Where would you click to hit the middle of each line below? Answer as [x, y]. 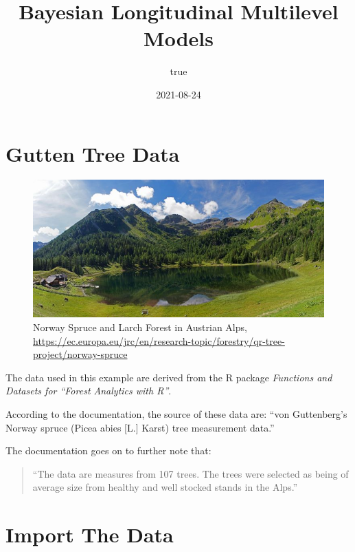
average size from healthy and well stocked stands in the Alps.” [165, 487]
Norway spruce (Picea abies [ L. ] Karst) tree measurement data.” [140, 427]
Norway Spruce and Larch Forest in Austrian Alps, [140, 327]
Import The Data [90, 534]
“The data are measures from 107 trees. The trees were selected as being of [191, 473]
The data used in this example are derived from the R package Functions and [169, 377]
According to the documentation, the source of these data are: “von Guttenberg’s [176, 414]
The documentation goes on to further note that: [108, 450]
